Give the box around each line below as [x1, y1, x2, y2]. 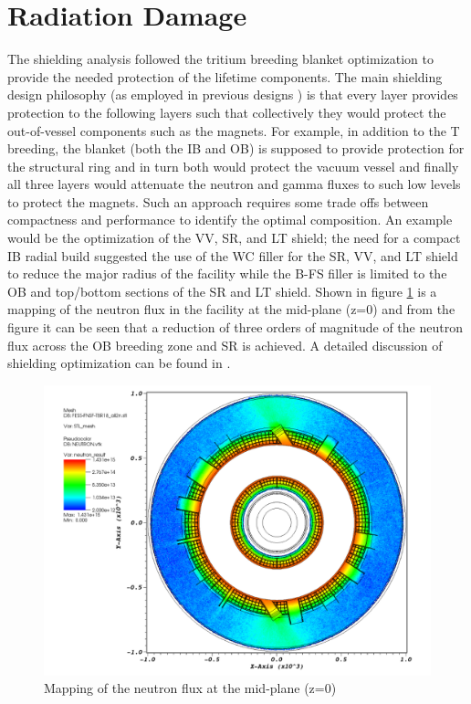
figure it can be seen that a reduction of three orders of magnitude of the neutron [7, 318, 463, 337]
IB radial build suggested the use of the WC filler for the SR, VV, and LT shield [7, 246, 458, 265]
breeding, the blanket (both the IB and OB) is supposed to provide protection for [7, 139, 465, 158]
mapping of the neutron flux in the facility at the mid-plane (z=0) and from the [7, 299, 455, 319]
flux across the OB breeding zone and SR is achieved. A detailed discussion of [7, 335, 443, 354]
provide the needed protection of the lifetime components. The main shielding [7, 67, 443, 86]
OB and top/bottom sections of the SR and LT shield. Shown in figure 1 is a [7, 281, 437, 300]
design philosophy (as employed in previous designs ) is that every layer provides [7, 85, 458, 104]
